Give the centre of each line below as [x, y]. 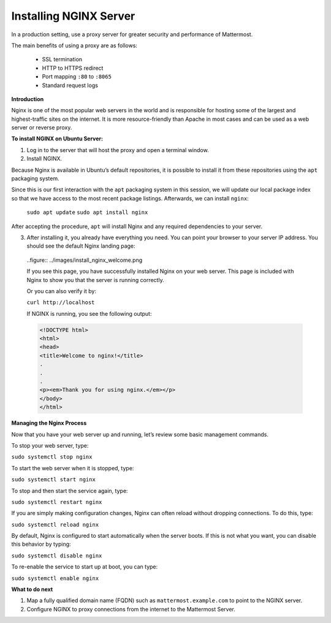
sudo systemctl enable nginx [55, 578]
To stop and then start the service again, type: [70, 491]
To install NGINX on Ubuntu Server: [57, 139]
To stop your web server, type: [50, 445]
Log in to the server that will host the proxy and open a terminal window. [118, 150]
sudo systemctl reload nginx [55, 525]
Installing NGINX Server [73, 16]
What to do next [32, 589]
